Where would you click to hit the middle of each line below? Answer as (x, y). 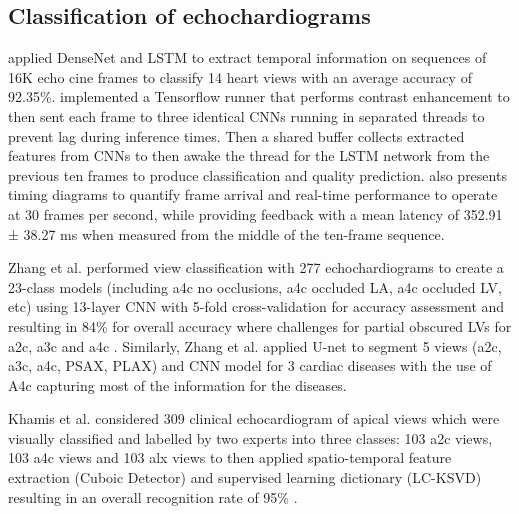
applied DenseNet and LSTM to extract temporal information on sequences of (247, 57)
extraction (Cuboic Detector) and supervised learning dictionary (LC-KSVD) (245, 477)
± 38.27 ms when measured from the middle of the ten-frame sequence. (226, 233)
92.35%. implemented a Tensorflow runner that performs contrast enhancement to (259, 96)
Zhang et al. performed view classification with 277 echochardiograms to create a (256, 267)
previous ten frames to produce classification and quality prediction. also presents (257, 174)
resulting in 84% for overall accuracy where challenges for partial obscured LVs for (260, 325)
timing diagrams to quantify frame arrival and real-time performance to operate (253, 194)
